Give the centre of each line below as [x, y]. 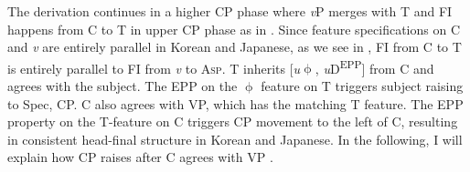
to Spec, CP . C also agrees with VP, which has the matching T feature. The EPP [235, 103]
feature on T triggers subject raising [362, 86]
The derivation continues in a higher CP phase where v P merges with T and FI [230, 11]
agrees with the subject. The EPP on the [123, 86]
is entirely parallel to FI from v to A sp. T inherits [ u [154, 68]
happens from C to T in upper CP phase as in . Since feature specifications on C [234, 29]
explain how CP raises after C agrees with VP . [140, 157]
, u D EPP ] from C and [374, 66]
